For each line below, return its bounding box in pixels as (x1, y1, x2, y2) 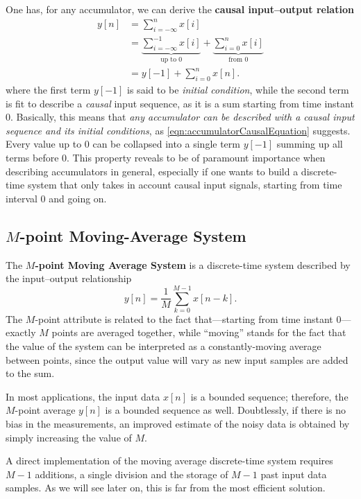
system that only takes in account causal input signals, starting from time (27, 177, 342, 192)
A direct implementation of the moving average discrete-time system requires (6, 453, 333, 468)
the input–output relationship (6, 271, 132, 286)
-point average (15, 403, 76, 417)
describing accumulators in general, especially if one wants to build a (6, 164, 299, 178)
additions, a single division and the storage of (35, 466, 228, 481)
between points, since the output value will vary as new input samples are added (6, 352, 349, 367)
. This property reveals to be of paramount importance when (67, 150, 326, 164)
